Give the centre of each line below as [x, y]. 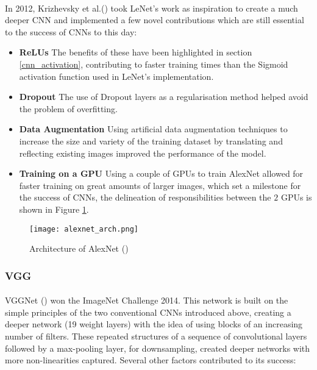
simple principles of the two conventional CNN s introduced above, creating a [148, 312]
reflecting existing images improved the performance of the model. [143, 153]
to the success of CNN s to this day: [71, 31]
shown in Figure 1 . [54, 209]
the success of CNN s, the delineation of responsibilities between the [145, 197]
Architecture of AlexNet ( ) [79, 248]
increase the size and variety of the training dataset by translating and [151, 141]
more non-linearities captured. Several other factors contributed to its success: [151, 360]
